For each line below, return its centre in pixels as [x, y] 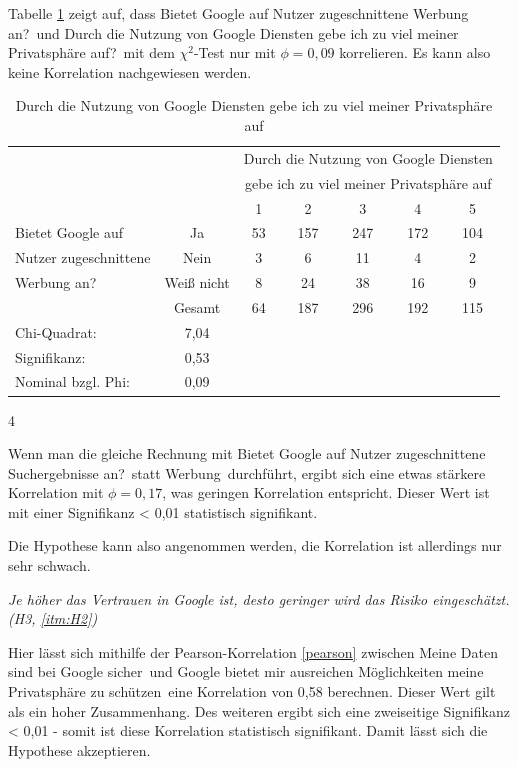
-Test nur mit [234, 52]
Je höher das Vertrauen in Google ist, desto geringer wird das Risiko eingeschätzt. [259, 598]
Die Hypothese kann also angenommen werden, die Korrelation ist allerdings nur [255, 545]
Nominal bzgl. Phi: [72, 381]
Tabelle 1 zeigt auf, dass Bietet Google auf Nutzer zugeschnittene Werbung [238, 13]
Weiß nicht [197, 282]
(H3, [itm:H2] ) [53, 618]
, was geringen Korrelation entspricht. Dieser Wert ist [326, 492]
